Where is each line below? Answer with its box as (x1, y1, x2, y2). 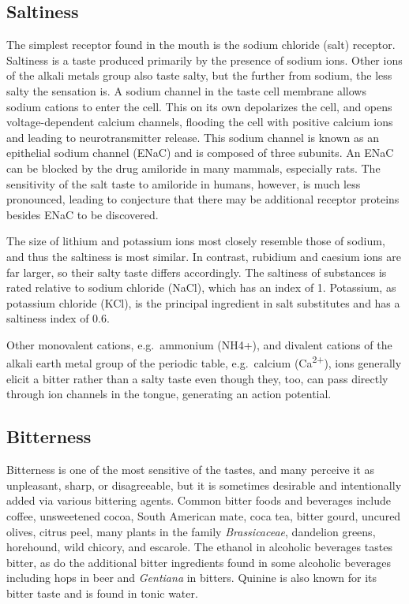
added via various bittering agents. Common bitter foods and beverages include (6, 492, 391, 509)
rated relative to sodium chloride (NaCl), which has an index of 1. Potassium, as (6, 279, 396, 296)
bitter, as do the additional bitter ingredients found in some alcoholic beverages (6, 554, 391, 570)
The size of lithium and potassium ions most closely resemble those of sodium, (6, 233, 385, 249)
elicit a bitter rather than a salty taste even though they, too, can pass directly (6, 370, 388, 386)
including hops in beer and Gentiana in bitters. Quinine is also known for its (6, 569, 377, 586)
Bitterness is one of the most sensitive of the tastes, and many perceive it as (6, 461, 374, 478)
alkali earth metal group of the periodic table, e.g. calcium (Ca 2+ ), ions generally (6, 352, 402, 371)
